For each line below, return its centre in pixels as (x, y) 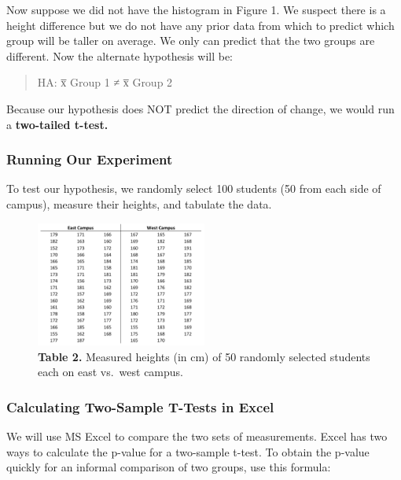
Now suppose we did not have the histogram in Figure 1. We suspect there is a (196, 9)
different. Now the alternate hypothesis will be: (120, 55)
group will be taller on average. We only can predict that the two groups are (191, 41)
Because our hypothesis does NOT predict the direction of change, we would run (200, 108)
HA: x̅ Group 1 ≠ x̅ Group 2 (105, 82)
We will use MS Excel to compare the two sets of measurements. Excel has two (197, 436)
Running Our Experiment (90, 159)
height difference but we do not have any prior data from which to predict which (200, 25)
